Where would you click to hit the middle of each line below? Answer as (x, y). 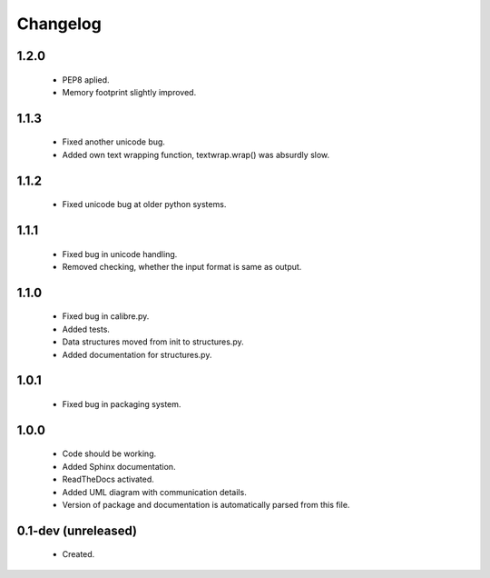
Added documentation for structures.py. (137, 354)
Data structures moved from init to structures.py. (153, 342)
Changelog (59, 24)
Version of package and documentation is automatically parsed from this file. (206, 504)
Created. (78, 554)
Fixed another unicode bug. (113, 142)
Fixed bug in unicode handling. (120, 254)
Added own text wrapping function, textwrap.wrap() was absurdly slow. (196, 154)
